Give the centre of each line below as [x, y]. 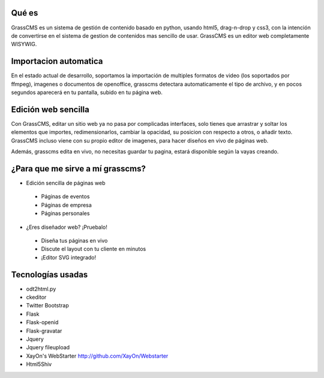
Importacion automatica [57, 61]
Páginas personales [65, 213]
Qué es [25, 13]
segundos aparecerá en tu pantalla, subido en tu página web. [87, 92]
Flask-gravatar [44, 331]
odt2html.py [41, 289]
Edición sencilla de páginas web [66, 183]
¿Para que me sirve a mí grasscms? [79, 169]
